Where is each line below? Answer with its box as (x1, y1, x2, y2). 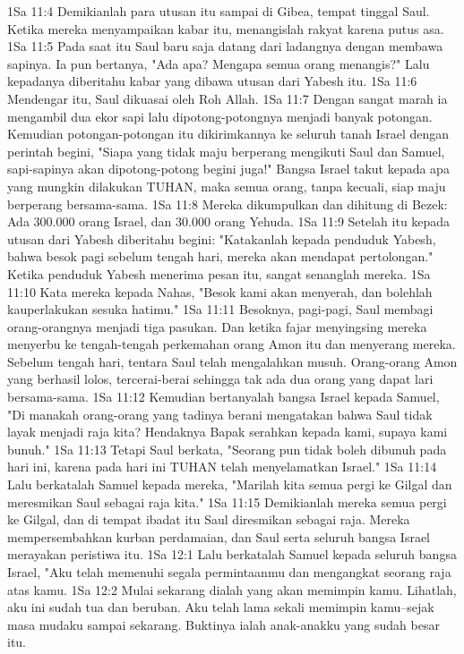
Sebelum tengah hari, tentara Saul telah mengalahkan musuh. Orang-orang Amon (7, 352, 458, 370)
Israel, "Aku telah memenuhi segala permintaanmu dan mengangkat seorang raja (7, 563, 451, 581)
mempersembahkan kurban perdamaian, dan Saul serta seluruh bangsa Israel (7, 527, 430, 546)
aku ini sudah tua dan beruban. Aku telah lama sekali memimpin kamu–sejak (7, 598, 434, 616)
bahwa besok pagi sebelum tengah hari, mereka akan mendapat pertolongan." (7, 247, 434, 266)
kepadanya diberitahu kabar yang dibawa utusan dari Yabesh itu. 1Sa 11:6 (7, 72, 417, 90)
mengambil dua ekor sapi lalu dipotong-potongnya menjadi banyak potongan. (7, 106, 433, 125)
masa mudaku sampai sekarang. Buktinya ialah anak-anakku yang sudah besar (7, 615, 440, 633)
